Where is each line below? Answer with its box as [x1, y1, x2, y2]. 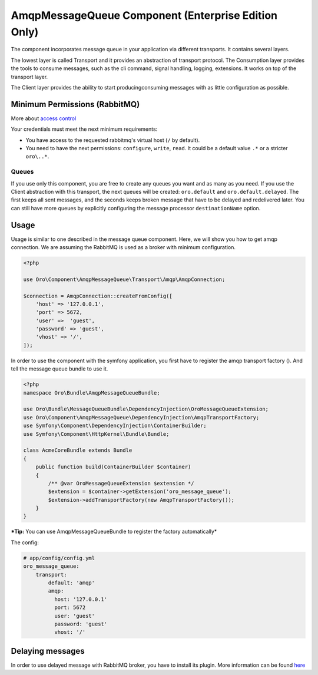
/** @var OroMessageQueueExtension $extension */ [48, 480, 194, 487]
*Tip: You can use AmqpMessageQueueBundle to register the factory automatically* [11, 528, 217, 535]
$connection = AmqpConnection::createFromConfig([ [23, 292, 173, 299]
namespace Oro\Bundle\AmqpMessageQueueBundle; [23, 389, 160, 396]
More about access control [11, 115, 77, 122]
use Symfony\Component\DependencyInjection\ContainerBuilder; [23, 422, 207, 429]
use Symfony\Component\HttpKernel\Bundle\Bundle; [23, 431, 170, 437]
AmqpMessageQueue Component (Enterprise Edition [11, 9, 278, 22]
